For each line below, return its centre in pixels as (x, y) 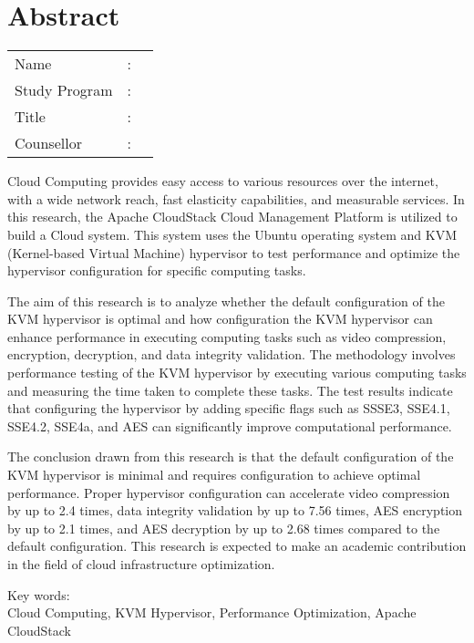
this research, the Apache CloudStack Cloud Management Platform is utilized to (232, 217)
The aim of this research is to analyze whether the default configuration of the (226, 301)
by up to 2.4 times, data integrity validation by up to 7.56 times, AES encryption (235, 510)
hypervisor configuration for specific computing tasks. (157, 270)
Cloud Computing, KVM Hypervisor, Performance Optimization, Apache (212, 612)
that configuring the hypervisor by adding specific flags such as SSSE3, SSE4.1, (229, 408)
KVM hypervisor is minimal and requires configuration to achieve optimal (214, 475)
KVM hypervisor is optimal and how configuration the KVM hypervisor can (220, 319)
